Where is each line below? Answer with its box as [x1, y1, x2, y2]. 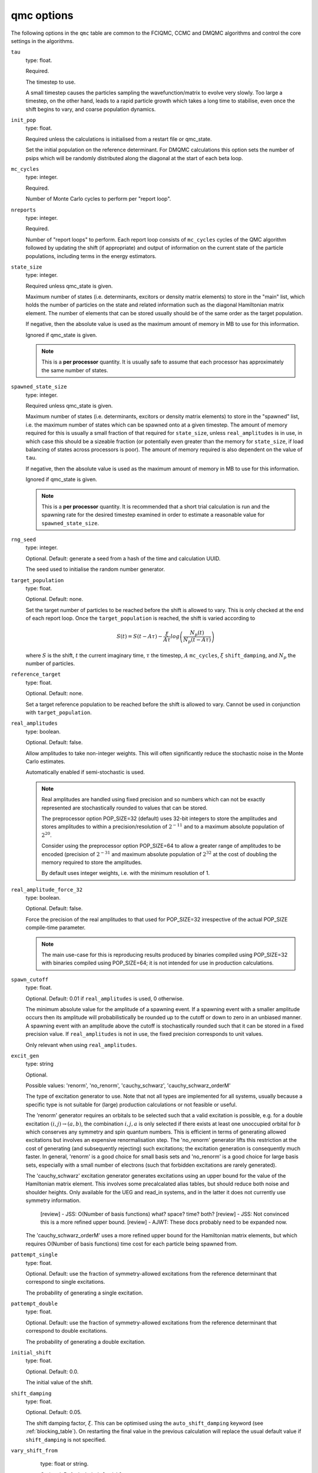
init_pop [11, 117, 37, 124]
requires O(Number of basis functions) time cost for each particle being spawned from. [25, 1240, 238, 1247]
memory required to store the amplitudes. [41, 858, 143, 866]
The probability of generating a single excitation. [25, 1289, 144, 1296]
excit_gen [11, 1052, 39, 1059]
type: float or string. [40, 1460, 89, 1467]
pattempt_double [11, 1300, 58, 1307]
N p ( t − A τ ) [183, 636, 211, 645]
